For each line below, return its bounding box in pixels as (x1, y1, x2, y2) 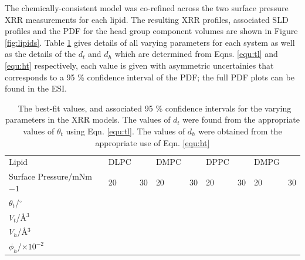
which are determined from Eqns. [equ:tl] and (114, 48, 278, 60)
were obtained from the (198, 124, 282, 137)
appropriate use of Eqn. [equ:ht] (95, 136, 210, 148)
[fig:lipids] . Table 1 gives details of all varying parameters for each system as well (5, 36, 295, 48)
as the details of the (5, 48, 76, 60)
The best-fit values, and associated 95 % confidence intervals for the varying (18, 102, 292, 114)
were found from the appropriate (182, 113, 300, 126)
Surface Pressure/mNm (9, 170, 93, 183)
